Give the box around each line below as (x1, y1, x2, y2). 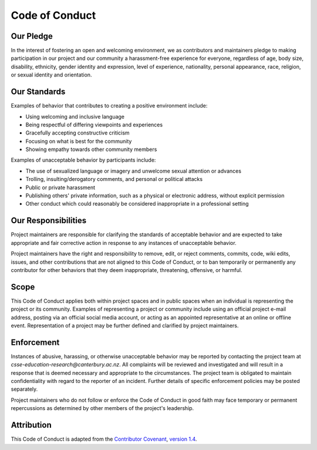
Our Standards (11, 87, 66, 97)
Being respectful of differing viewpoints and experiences (25, 121, 163, 128)
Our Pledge (11, 31, 53, 41)
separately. (11, 385, 38, 393)
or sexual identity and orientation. (11, 71, 92, 79)
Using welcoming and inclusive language (25, 113, 125, 120)
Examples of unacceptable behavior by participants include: (11, 156, 156, 164)
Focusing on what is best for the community (25, 137, 132, 145)
